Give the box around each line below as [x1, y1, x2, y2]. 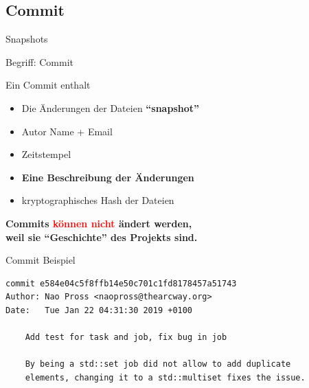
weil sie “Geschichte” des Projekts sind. [5, 229, 198, 244]
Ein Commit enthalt [5, 78, 91, 92]
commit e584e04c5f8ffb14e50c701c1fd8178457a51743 [5, 278, 237, 288]
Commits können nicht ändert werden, [5, 216, 192, 230]
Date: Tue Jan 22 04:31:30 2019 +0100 [5, 305, 193, 315]
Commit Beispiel [5, 253, 76, 267]
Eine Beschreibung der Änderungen [21, 170, 194, 184]
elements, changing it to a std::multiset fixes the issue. [25, 372, 306, 383]
